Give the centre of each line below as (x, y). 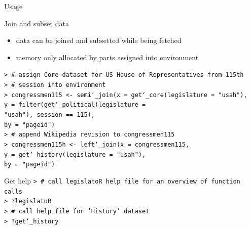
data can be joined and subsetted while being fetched (99, 40)
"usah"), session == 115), (49, 115)
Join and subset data (37, 23)
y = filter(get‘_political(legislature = (75, 105)
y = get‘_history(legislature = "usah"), (75, 154)
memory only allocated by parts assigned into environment (107, 57)
